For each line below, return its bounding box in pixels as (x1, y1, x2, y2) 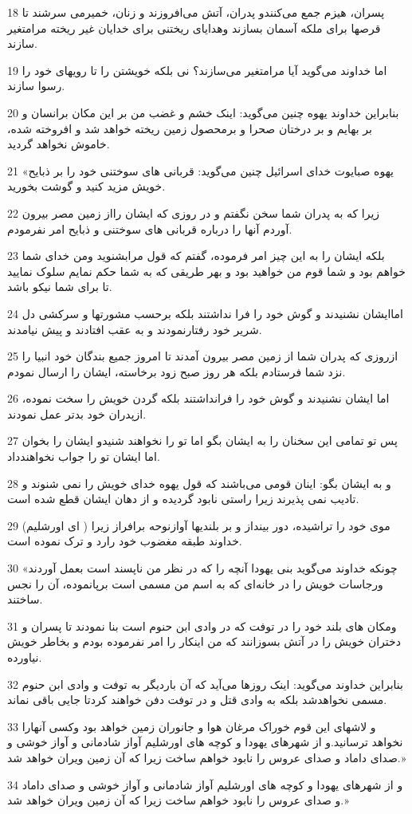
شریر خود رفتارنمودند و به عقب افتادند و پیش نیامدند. (7, 320, 262, 337)
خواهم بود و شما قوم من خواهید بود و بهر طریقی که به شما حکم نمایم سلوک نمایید (7, 262, 406, 279)
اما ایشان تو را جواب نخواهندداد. (7, 448, 160, 465)
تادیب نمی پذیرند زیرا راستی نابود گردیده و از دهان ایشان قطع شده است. (7, 490, 359, 507)
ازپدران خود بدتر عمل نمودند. (7, 405, 147, 422)
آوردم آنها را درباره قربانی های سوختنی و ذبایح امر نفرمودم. (7, 220, 292, 237)
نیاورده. (7, 649, 42, 665)
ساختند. (7, 591, 43, 608)
